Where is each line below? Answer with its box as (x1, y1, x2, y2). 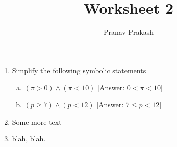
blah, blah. (12, 133, 46, 144)
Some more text (12, 116, 62, 127)
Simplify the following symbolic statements (12, 65, 146, 76)
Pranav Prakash (103, 27, 154, 38)
